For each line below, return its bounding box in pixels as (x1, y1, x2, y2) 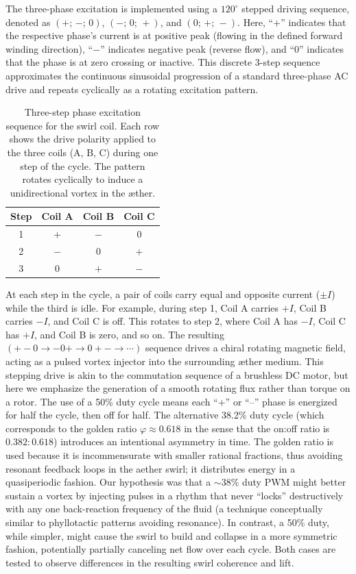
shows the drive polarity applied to (9, 132, 156, 146)
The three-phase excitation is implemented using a (5, 1, 218, 15)
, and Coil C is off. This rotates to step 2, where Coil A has (47, 314, 298, 328)
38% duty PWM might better (221, 475, 346, 489)
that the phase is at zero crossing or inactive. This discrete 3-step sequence (5, 55, 320, 69)
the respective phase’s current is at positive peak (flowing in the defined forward (5, 28, 343, 42)
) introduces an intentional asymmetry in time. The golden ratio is (54, 434, 333, 449)
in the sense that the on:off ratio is (184, 421, 330, 435)
